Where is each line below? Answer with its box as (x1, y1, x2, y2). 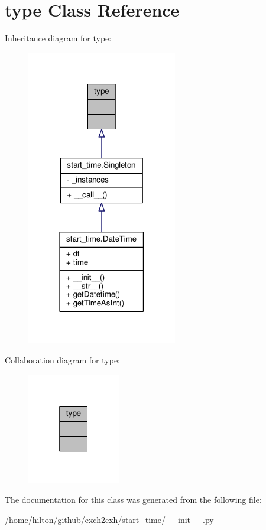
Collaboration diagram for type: (5, 354, 120, 366)
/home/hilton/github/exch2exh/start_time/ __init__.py (5, 513, 214, 525)
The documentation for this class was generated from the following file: (5, 493, 262, 506)
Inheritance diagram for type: (5, 32, 112, 44)
